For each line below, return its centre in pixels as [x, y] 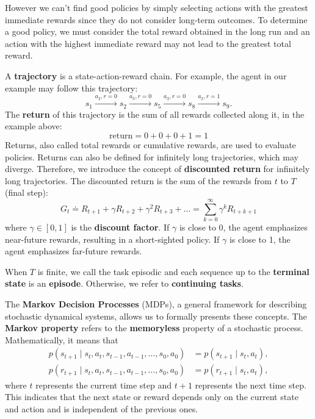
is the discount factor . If [120, 227]
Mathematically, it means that [62, 339]
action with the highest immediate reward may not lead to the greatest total [148, 43]
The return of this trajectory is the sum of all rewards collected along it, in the [155, 114]
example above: [34, 126]
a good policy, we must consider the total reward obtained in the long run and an [157, 31]
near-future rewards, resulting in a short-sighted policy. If [112, 239]
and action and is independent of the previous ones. [102, 408]
